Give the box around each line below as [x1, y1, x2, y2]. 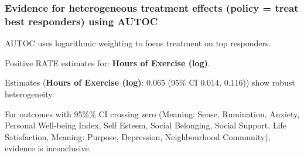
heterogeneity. [5, 87, 54, 100]
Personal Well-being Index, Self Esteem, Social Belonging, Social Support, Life [5, 119, 286, 131]
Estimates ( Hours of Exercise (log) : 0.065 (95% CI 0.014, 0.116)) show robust [5, 76, 295, 89]
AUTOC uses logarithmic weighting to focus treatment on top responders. [5, 37, 271, 49]
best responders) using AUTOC [5, 13, 158, 28]
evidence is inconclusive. [5, 142, 91, 154]
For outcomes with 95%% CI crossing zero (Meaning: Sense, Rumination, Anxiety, [5, 107, 300, 120]
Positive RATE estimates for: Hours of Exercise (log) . [5, 56, 210, 69]
